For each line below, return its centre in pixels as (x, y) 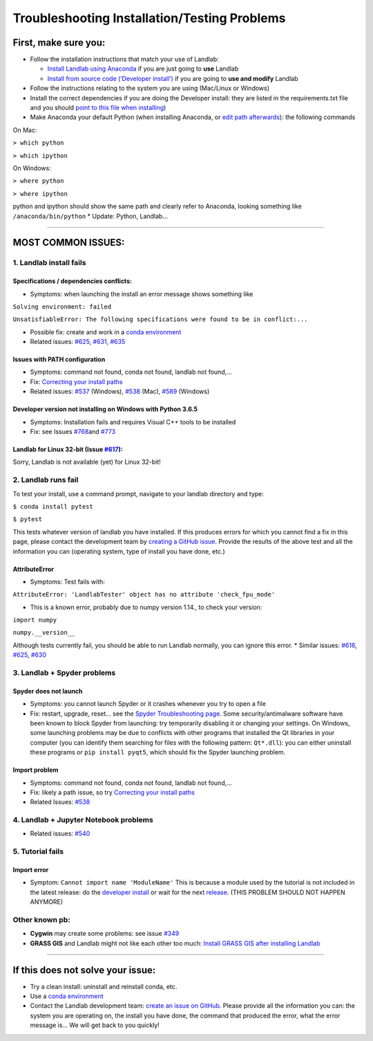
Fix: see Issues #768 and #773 (73, 432)
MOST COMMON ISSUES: (69, 243)
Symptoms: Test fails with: (67, 581)
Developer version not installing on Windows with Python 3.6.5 (105, 409)
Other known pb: (41, 919)
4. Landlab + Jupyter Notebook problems (83, 820)
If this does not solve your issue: (84, 970)
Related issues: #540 (60, 833)
